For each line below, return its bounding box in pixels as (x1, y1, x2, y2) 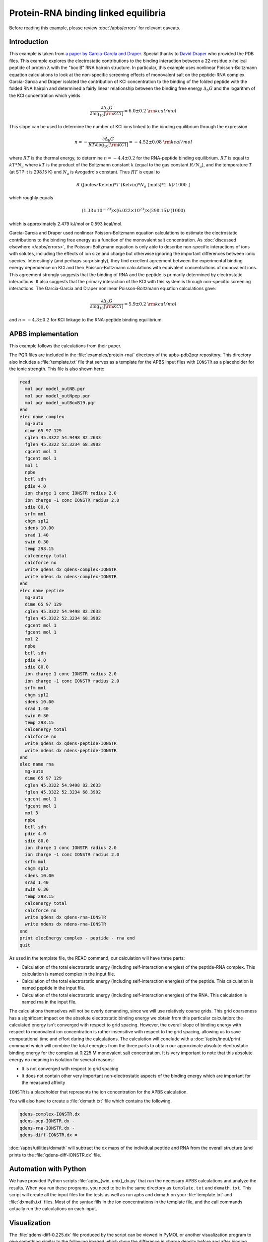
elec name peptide (19, 588, 65, 593)
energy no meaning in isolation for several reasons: (9, 1057, 114, 1063)
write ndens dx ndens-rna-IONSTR (25, 922, 106, 927)
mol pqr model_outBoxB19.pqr (25, 400, 96, 406)
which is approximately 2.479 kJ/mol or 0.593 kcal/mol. (9, 221, 123, 227)
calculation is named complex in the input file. (21, 971, 116, 977)
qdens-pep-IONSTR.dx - (19, 1118, 75, 1124)
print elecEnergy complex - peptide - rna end (19, 935, 135, 941)
